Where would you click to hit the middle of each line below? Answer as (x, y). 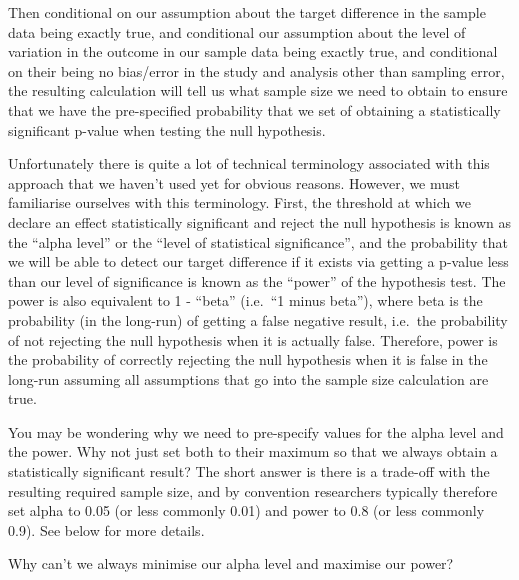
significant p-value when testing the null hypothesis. (167, 129)
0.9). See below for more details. (106, 529)
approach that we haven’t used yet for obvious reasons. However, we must (234, 182)
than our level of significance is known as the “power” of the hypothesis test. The (257, 280)
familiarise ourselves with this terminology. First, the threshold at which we (239, 202)
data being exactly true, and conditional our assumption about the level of (237, 31)
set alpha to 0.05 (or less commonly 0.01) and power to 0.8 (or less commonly (246, 510)
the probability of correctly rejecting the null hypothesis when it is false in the (248, 359)
